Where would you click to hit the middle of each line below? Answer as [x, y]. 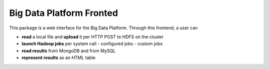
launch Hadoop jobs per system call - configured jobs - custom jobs [92, 44]
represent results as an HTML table [59, 58]
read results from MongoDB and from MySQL [69, 51]
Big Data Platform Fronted [64, 13]
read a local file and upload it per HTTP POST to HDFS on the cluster [93, 37]
